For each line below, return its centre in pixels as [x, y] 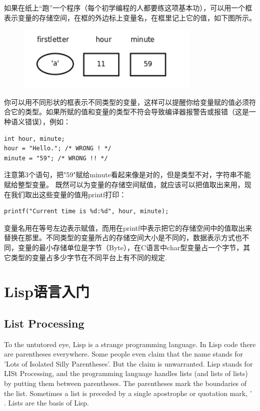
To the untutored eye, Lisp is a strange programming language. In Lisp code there [130, 344]
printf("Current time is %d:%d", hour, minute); [86, 211]
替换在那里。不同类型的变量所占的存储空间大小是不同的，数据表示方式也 [123, 237]
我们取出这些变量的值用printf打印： [68, 194]
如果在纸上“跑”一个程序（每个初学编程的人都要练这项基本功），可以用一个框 [128, 7]
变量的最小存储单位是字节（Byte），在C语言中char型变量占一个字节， [130, 247]
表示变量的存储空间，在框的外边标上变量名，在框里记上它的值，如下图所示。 [130, 17]
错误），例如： [47, 121]
